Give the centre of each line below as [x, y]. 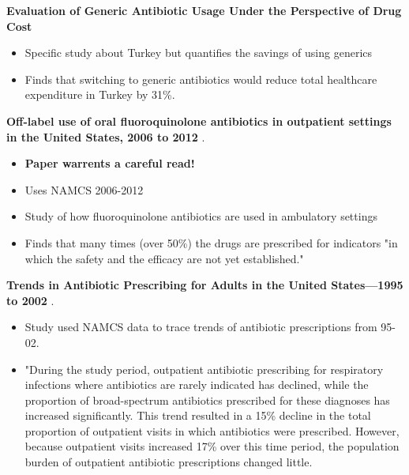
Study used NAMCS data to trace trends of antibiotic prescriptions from [201, 327]
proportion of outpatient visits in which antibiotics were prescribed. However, [212, 430]
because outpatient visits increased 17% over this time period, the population [212, 446]
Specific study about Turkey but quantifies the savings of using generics [199, 53]
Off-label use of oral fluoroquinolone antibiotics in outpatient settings [199, 121]
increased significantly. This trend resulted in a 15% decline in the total [198, 415]
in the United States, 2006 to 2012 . [106, 136]
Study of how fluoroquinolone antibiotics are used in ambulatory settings [201, 216]
